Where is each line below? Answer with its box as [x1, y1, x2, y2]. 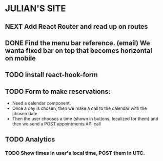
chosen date [12, 111, 38, 117]
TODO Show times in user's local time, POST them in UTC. [5, 150, 145, 157]
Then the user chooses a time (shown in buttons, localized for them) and [12, 116, 159, 122]
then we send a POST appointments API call [12, 121, 101, 127]
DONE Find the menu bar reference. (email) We [5, 39, 150, 47]
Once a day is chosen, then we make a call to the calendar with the [12, 105, 147, 111]
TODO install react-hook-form [5, 71, 98, 79]
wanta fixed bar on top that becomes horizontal [5, 46, 152, 55]
